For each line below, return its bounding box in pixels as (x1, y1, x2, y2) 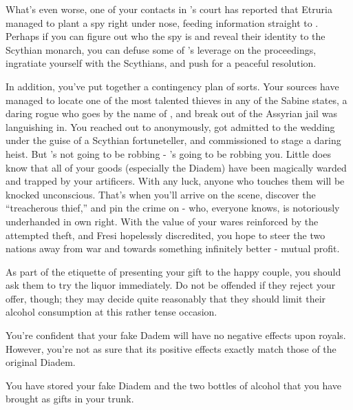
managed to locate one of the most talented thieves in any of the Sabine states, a (6, 92, 347, 107)
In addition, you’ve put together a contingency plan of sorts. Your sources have (6, 79, 339, 93)
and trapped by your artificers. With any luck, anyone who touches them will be (6, 174, 345, 188)
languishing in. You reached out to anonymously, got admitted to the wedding (6, 119, 335, 134)
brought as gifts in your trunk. (6, 391, 134, 406)
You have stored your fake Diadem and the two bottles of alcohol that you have (6, 378, 342, 392)
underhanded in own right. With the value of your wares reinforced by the (6, 214, 319, 228)
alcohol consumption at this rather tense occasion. (6, 305, 217, 319)
